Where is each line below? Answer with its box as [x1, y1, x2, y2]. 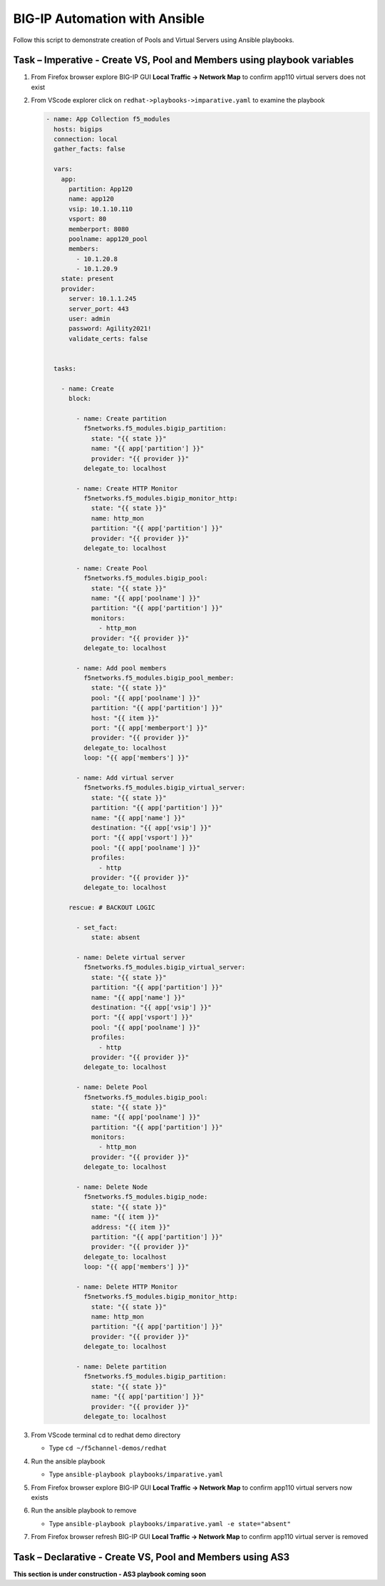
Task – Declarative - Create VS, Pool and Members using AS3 [13, 1551, 290, 1563]
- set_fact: [76, 924, 118, 931]
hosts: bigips [53, 125, 103, 133]
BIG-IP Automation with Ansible [13, 11, 205, 26]
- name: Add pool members [76, 664, 167, 672]
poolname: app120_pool [68, 235, 148, 242]
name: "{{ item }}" [91, 1213, 160, 1221]
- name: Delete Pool [76, 1083, 148, 1091]
